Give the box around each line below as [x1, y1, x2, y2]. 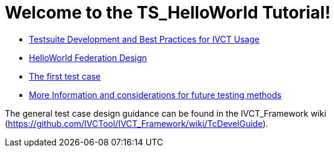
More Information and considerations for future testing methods [29, 89, 282, 100]
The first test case [29, 71, 101, 81]
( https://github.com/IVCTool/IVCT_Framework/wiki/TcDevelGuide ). [5, 118, 268, 129]
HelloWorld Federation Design [29, 52, 147, 63]
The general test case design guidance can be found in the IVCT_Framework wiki [5, 108, 327, 118]
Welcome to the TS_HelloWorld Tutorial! [5, 2, 331, 23]
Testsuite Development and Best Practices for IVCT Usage [29, 34, 260, 44]
